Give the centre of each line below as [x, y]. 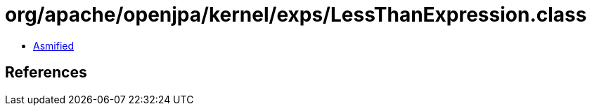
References [46, 73]
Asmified [54, 45]
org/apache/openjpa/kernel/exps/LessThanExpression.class [296, 15]
